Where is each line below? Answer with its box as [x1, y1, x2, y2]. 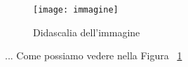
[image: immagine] [33, 5, 119, 15]
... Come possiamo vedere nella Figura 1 [5, 48, 182, 63]
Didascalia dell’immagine [33, 24, 140, 39]
